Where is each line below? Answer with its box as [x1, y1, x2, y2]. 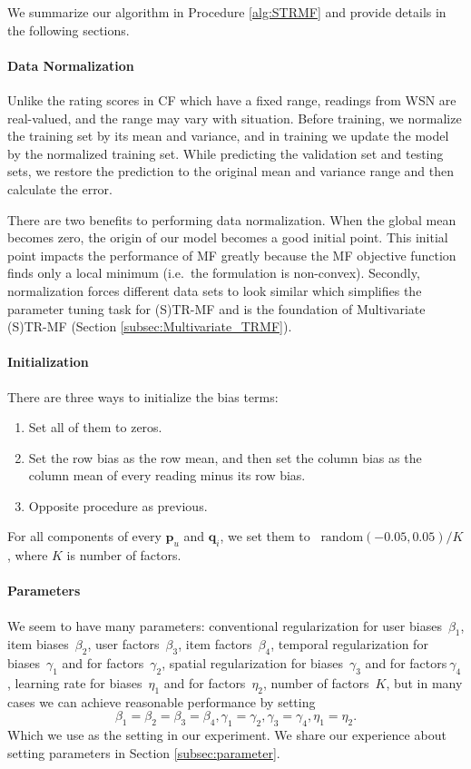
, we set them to [220, 527, 310, 546]
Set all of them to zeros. [28, 418, 162, 437]
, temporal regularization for [270, 635, 428, 654]
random [320, 531, 364, 545]
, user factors [87, 635, 160, 654]
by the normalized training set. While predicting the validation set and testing [7, 143, 444, 163]
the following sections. [7, 20, 130, 39]
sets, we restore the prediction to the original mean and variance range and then [7, 162, 454, 181]
